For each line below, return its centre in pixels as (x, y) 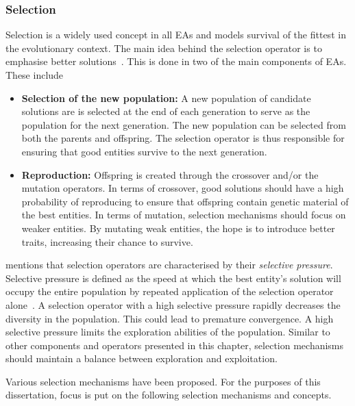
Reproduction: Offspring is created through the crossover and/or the (170, 174)
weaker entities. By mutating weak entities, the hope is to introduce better (178, 228)
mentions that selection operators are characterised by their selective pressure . (169, 265)
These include (35, 75)
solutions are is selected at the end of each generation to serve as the (166, 111)
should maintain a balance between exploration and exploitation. (142, 358)
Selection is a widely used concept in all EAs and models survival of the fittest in (176, 35)
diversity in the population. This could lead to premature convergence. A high (170, 318)
